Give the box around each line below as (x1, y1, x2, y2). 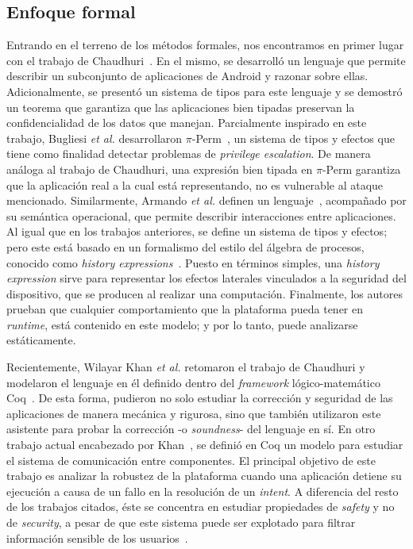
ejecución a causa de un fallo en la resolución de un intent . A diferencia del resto (6, 482, 399, 499)
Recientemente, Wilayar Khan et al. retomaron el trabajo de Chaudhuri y (6, 359, 365, 375)
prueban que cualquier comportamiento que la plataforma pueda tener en (6, 301, 364, 317)
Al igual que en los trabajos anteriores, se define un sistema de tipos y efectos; (6, 223, 388, 240)
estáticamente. (6, 332, 76, 348)
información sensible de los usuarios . (6, 529, 188, 546)
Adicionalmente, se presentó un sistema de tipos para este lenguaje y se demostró (6, 83, 403, 99)
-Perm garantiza (322, 160, 401, 177)
